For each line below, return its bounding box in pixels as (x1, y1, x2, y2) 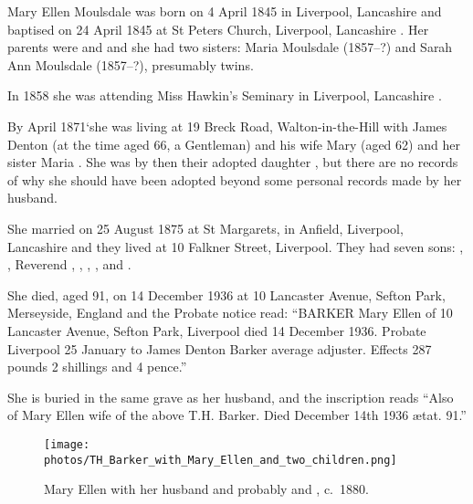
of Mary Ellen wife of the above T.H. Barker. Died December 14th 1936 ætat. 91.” (7, 405, 467, 425)
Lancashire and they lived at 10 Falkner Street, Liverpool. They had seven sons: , (7, 236, 464, 256)
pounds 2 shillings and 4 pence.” (7, 357, 187, 376)
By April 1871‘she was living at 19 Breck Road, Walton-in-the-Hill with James (7, 116, 447, 135)
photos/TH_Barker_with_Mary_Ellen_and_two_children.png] (44, 453, 397, 467)
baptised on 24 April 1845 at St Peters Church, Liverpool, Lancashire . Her (7, 19, 429, 38)
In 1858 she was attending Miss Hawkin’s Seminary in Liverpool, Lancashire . (7, 86, 442, 105)
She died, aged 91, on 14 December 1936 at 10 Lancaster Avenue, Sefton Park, (7, 285, 446, 304)
